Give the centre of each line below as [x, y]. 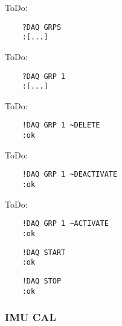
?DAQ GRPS [42, 27]
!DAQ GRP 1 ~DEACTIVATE [70, 175]
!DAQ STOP [42, 281]
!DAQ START [44, 252]
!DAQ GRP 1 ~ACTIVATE [65, 224]
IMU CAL [30, 317]
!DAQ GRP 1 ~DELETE [61, 125]
